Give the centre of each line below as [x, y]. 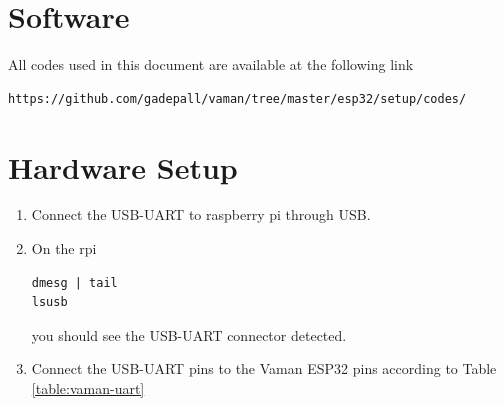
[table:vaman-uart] [88, 388]
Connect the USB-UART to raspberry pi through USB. [201, 214]
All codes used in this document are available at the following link [211, 64]
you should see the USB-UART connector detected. [189, 334]
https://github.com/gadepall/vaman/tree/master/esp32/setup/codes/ [237, 98]
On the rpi [64, 248]
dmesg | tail [74, 282]
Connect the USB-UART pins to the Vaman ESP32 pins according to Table [264, 368]
